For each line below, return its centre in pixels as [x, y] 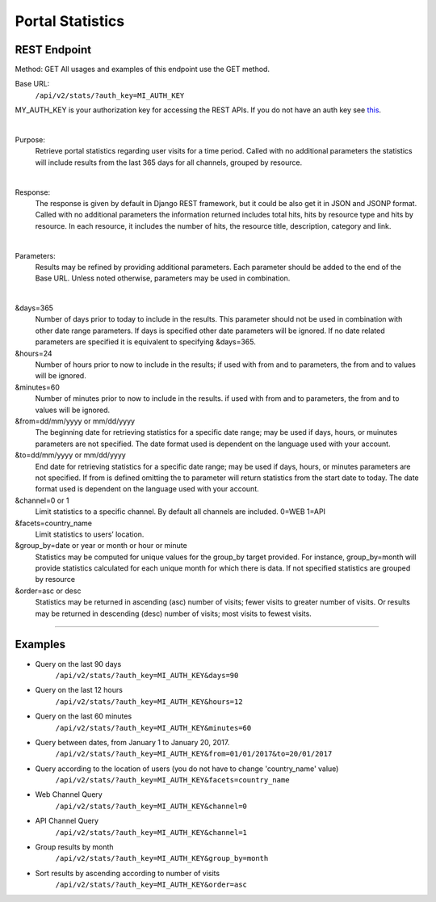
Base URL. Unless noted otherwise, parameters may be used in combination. [163, 278]
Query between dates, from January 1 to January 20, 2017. [132, 742]
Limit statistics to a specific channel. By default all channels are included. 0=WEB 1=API [180, 512]
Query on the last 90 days [78, 664]
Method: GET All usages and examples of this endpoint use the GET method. [143, 70]
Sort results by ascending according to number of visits [128, 873]
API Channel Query [67, 821]
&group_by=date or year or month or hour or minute [101, 546]
